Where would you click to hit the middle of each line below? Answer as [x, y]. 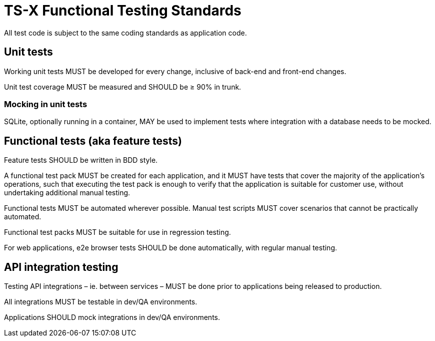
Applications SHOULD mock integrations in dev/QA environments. [112, 317]
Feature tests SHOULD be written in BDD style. [81, 160]
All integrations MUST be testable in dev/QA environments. [101, 302]
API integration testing [61, 267]
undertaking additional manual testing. [67, 193]
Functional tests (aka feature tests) [93, 141]
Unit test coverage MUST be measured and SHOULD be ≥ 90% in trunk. [123, 87]
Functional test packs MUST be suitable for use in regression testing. [117, 232]
